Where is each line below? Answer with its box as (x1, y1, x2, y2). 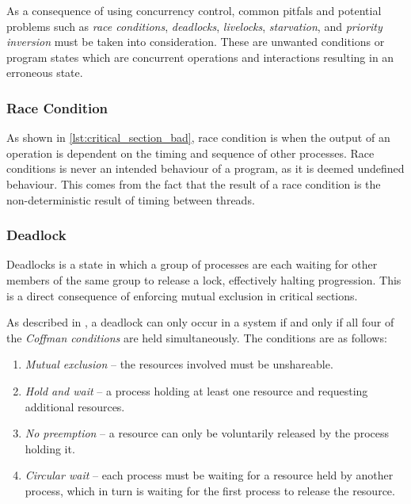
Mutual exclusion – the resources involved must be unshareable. (25, 356, 333, 372)
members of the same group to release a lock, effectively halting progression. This (6, 271, 401, 288)
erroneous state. (6, 64, 83, 81)
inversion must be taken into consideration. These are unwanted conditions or (6, 33, 385, 50)
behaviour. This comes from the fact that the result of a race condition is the (6, 175, 381, 192)
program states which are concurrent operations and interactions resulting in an (6, 48, 394, 65)
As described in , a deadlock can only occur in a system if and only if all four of (6, 314, 394, 330)
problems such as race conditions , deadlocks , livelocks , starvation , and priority (6, 17, 382, 34)
